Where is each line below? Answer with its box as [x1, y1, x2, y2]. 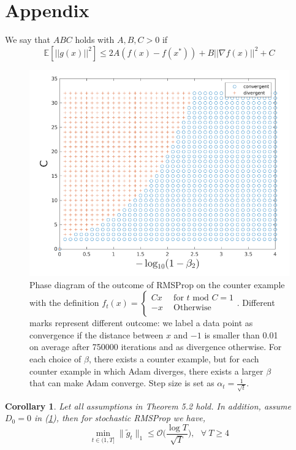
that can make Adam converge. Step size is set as [29, 376, 214, 389]
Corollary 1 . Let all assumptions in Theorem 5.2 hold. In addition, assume [5, 399, 291, 412]
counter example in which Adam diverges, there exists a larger [29, 364, 264, 377]
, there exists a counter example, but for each [88, 352, 259, 365]
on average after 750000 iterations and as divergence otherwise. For [29, 340, 282, 353]
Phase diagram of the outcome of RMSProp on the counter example [29, 278, 285, 291]
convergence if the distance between [29, 328, 164, 341]
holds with [75, 33, 115, 46]
